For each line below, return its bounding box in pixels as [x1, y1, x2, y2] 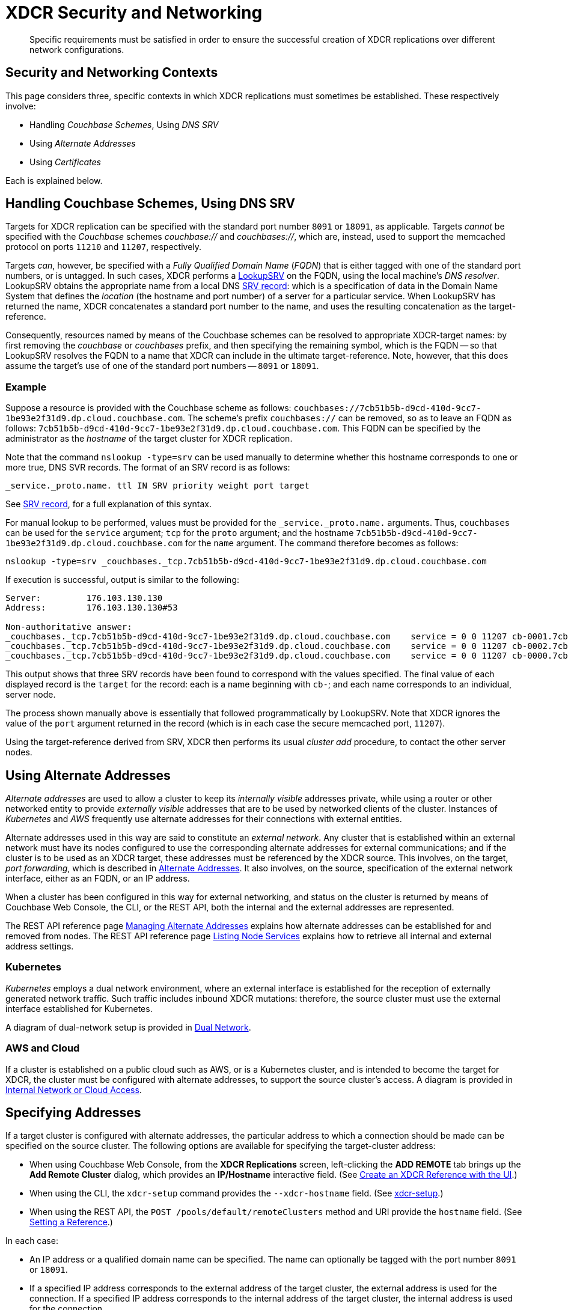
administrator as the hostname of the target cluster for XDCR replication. [5, 433, 293, 444]
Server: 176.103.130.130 [5, 593, 163, 603]
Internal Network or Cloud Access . [5, 1084, 142, 1095]
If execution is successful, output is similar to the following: [5, 574, 240, 585]
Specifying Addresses [5, 1104, 141, 1120]
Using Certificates [29, 156, 101, 167]
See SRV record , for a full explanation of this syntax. [5, 499, 212, 510]
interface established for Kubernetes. [5, 1003, 153, 1014]
